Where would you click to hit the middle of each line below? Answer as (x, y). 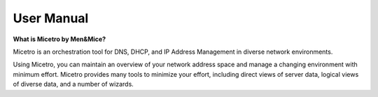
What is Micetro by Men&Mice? (59, 39)
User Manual (51, 18)
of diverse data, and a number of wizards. (73, 84)
